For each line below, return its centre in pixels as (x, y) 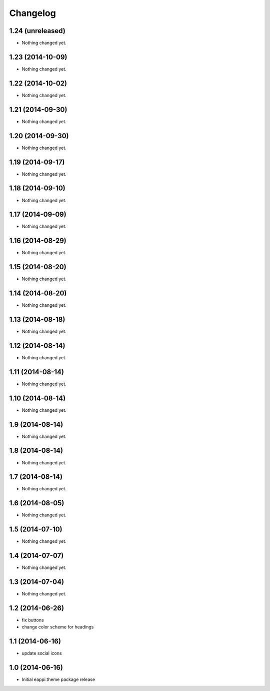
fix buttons (33, 620)
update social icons (42, 653)
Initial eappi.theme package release (58, 679)
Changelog (32, 13)
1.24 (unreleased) (37, 31)
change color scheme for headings (58, 627)
